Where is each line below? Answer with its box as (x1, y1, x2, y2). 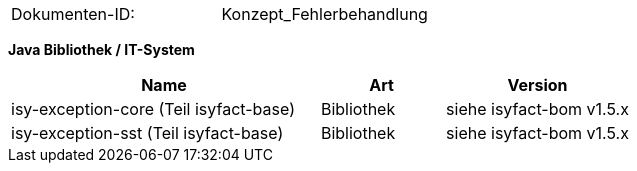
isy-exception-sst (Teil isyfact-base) (11, 123, 284, 143)
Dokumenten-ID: (11, 4, 135, 24)
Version (507, 75, 568, 95)
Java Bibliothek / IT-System (8, 41, 195, 58)
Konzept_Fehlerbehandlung (221, 4, 428, 24)
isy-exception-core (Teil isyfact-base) (11, 99, 295, 119)
